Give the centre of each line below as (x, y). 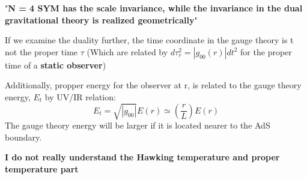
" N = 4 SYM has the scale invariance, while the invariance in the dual (154, 8)
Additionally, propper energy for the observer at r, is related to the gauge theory (153, 85)
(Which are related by (127, 51)
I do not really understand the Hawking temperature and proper (142, 157)
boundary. (23, 137)
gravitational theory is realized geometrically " (101, 20)
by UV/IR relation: (80, 96)
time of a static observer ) (56, 65)
